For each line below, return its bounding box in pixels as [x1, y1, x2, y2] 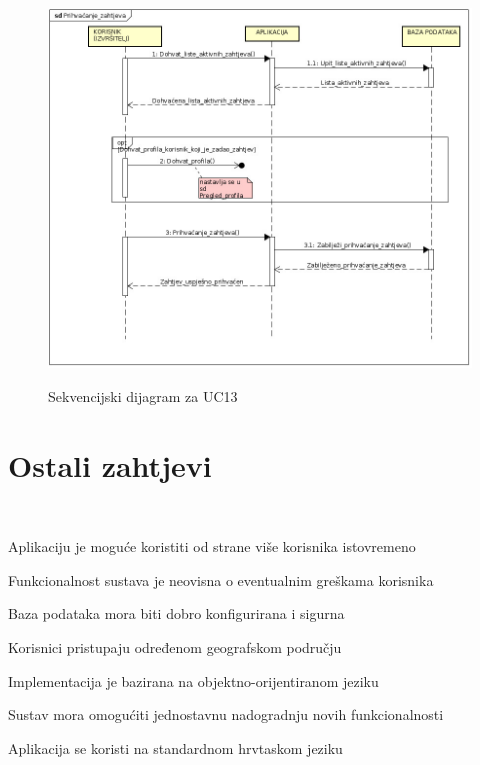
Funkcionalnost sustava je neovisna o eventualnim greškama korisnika [8, 569, 434, 590]
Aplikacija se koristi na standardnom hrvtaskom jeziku [8, 737, 343, 758]
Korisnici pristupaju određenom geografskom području [8, 636, 342, 657]
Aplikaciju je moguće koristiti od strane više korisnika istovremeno [8, 536, 416, 557]
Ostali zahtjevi [8, 444, 212, 485]
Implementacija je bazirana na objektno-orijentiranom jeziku [8, 670, 379, 691]
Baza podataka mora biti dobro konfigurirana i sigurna [8, 603, 345, 624]
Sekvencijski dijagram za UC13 [48, 385, 238, 406]
